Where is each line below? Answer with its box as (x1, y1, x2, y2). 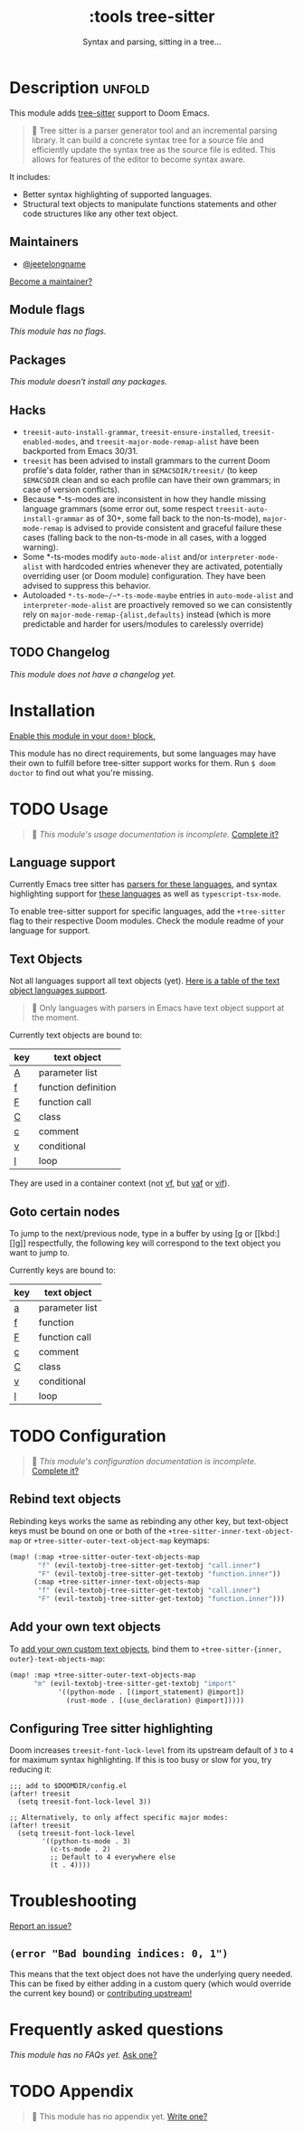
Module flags (9, 301, 86, 317)
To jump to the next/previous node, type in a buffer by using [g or (9, 1228, 253, 1239)
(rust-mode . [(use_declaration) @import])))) (66, 1696, 245, 1705)
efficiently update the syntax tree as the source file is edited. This (31, 144, 276, 155)
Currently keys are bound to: (9, 1264, 116, 1276)
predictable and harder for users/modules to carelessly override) (22, 618, 264, 630)
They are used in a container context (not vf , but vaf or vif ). (9, 1178, 231, 1189)
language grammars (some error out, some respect (22, 503, 214, 514)
